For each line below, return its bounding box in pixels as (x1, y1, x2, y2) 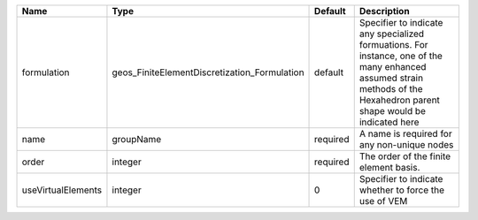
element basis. (358, 162, 420, 173)
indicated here (358, 116, 420, 128)
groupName (112, 133, 162, 145)
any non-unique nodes (358, 139, 454, 150)
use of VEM (358, 195, 408, 207)
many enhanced (358, 61, 427, 72)
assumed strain (358, 72, 424, 84)
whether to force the (358, 184, 445, 196)
